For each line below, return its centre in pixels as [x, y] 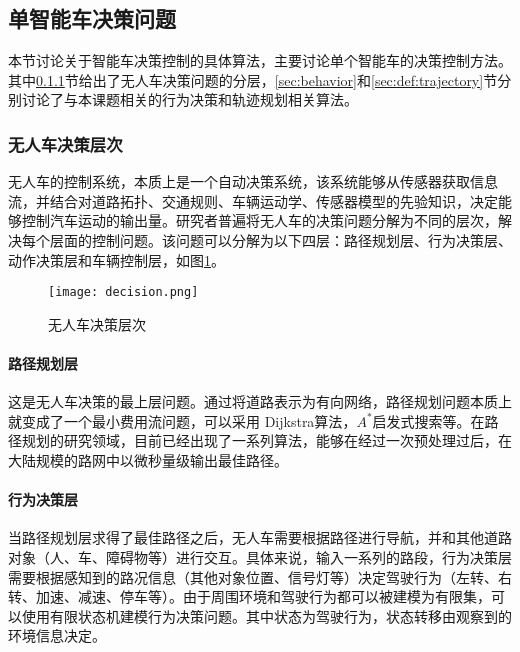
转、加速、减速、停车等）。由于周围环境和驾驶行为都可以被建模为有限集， [249, 596]
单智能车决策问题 [92, 18]
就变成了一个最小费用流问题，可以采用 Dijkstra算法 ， [182, 420]
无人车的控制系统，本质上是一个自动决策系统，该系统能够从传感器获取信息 [253, 181]
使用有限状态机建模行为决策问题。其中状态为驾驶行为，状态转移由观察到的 [266, 615]
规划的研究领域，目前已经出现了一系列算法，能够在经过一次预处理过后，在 [266, 440]
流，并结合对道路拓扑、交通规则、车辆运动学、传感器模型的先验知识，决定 [253, 200]
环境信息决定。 [57, 635]
